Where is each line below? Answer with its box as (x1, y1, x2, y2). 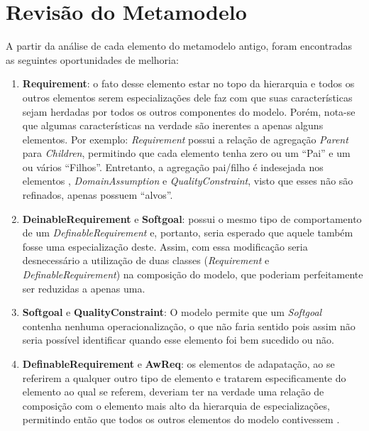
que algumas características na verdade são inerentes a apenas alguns (22, 118, 324, 133)
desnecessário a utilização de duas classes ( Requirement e (22, 253, 270, 268)
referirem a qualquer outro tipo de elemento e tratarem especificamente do (22, 370, 346, 385)
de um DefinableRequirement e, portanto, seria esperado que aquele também (22, 225, 353, 240)
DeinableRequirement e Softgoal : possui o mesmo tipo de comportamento (22, 211, 362, 226)
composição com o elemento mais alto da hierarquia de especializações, (22, 398, 330, 413)
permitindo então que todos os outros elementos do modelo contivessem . (22, 412, 340, 427)
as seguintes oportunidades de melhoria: (6, 52, 179, 67)
